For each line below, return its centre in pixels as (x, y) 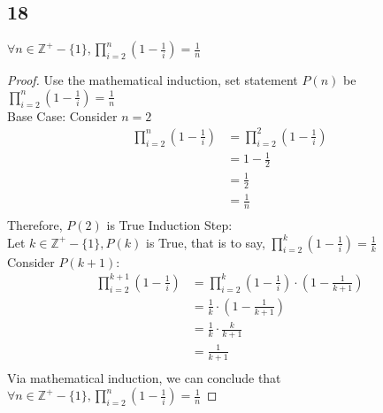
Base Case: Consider (62, 115)
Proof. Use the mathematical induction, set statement (153, 80)
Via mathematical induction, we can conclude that (144, 377)
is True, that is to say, (206, 242)
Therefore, (35, 225)
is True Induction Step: (169, 225)
